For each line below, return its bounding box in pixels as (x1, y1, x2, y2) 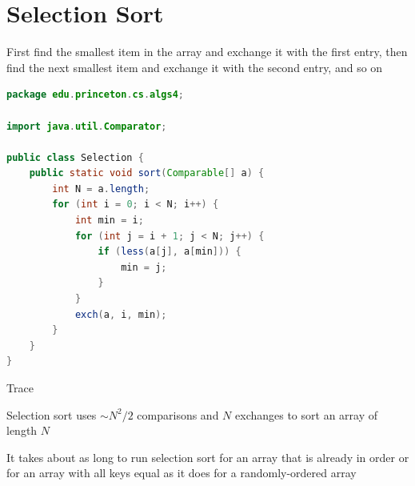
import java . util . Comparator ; (6, 120, 167, 132)
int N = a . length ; (52, 183, 150, 195)
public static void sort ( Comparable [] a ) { (29, 167, 265, 179)
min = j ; (121, 261, 167, 273)
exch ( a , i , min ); (74, 308, 167, 320)
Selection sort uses (6, 406, 97, 423)
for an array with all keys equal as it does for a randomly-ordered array (6, 464, 357, 481)
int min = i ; (74, 215, 144, 227)
